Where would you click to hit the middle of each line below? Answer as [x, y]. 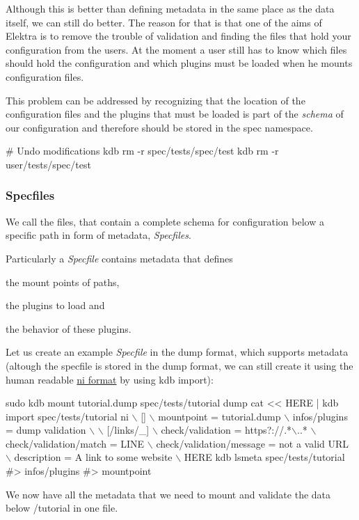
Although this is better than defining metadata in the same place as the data [170, 8]
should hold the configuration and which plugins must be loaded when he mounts [179, 63]
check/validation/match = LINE [75, 443]
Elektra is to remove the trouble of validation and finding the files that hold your [178, 36]
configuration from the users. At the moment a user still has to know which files [176, 49]
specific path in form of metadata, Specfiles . [98, 235]
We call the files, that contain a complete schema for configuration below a [165, 221]
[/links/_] [128, 430]
